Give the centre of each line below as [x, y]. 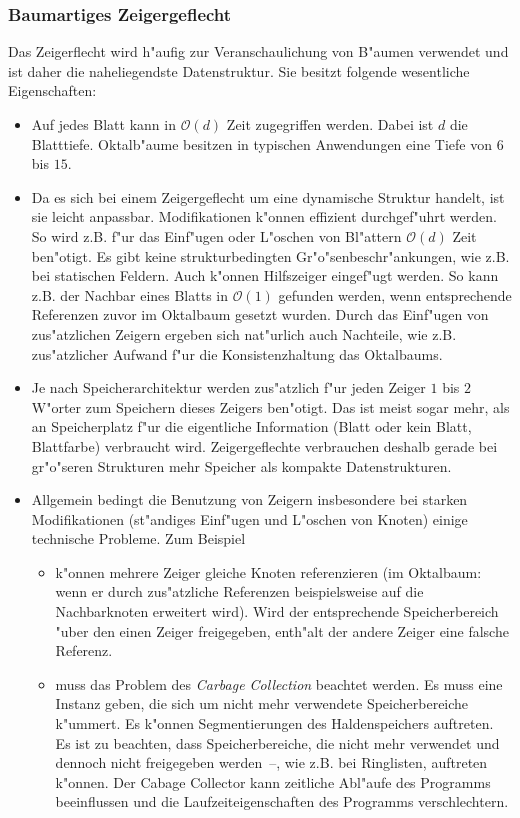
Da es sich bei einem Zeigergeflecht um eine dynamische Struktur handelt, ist [268, 196]
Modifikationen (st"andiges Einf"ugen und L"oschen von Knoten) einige [249, 518]
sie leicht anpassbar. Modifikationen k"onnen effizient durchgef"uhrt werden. [264, 216]
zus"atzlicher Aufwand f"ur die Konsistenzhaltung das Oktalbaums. [237, 353]
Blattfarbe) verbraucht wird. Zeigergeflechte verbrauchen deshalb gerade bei [264, 445]
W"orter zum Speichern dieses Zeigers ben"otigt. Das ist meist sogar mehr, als [270, 406]
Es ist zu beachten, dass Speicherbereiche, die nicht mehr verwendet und [277, 742]
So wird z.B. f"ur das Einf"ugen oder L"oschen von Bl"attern [216, 235]
